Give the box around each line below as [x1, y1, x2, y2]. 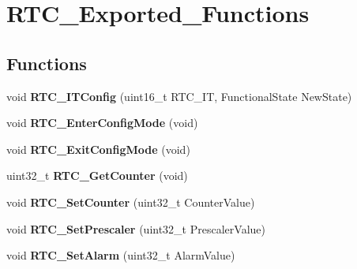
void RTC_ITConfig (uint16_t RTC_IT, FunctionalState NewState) [6, 88, 352, 104]
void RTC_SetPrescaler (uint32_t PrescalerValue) [6, 220, 265, 237]
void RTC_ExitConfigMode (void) [6, 140, 190, 157]
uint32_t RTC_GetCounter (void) [6, 167, 188, 184]
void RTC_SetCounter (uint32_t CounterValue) [6, 193, 255, 210]
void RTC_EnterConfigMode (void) [6, 114, 198, 131]
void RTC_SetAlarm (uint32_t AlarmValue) [6, 247, 235, 263]
